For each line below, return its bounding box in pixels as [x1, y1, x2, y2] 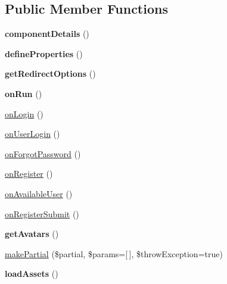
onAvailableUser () [5, 187, 73, 199]
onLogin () [5, 107, 43, 120]
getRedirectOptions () [5, 67, 96, 80]
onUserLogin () [5, 127, 60, 140]
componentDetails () [5, 27, 89, 40]
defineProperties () [5, 47, 83, 60]
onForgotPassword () [5, 147, 81, 160]
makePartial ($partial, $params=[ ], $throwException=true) [5, 247, 223, 260]
